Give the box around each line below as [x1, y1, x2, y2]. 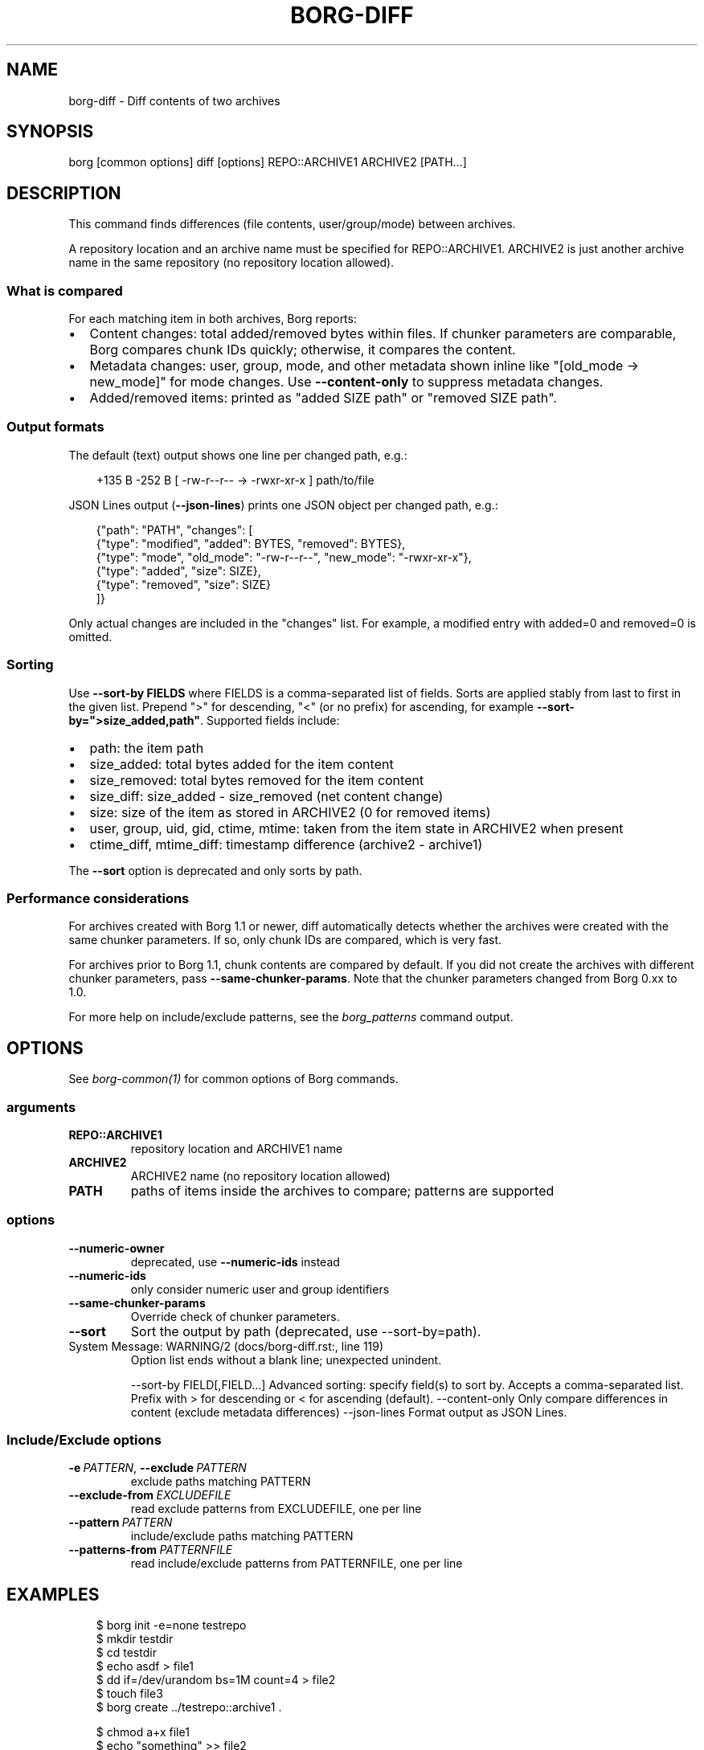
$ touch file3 [96, 1687, 163, 1701]
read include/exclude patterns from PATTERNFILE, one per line [130, 1556, 463, 1571]
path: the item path [89, 739, 204, 756]
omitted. [68, 629, 113, 644]
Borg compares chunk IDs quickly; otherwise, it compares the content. [89, 341, 516, 358]
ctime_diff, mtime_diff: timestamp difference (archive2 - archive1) [89, 836, 483, 853]
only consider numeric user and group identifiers [130, 1282, 390, 1296]
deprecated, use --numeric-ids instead [130, 1254, 340, 1269]
